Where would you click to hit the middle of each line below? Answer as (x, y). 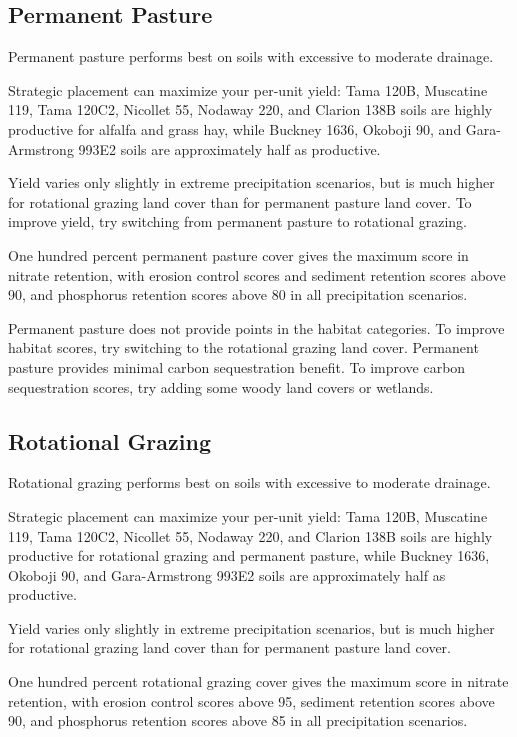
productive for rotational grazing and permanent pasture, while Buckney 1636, (249, 555)
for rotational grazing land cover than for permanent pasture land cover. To (240, 201)
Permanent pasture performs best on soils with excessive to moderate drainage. (251, 56)
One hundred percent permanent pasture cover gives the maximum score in (238, 254)
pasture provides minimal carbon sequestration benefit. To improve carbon (237, 366)
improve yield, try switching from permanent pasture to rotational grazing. (237, 221)
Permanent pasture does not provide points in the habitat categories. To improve (256, 327)
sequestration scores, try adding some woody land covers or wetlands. (221, 386)
